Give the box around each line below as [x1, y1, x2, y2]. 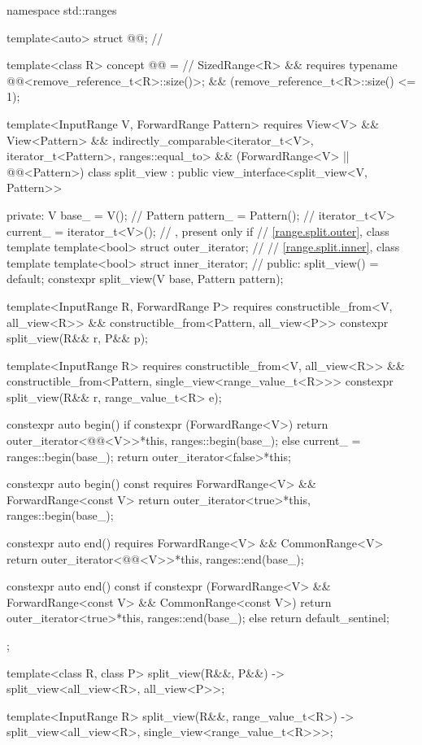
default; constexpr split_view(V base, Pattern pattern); [7, 270, 284, 287]
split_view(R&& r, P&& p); [7, 329, 148, 346]
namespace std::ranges [7, 2, 117, 18]
